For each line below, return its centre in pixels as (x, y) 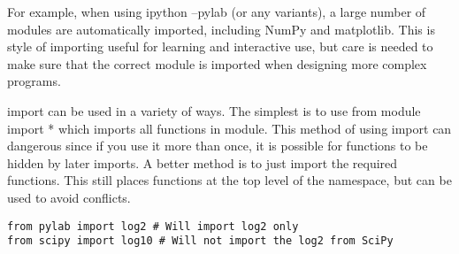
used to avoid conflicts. (69, 197)
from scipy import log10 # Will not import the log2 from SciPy (200, 241)
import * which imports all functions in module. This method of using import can (229, 128)
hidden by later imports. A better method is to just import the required (203, 162)
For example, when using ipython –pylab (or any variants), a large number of (217, 12)
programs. (34, 81)
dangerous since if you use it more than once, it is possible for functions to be (218, 146)
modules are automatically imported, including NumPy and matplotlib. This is (221, 29)
